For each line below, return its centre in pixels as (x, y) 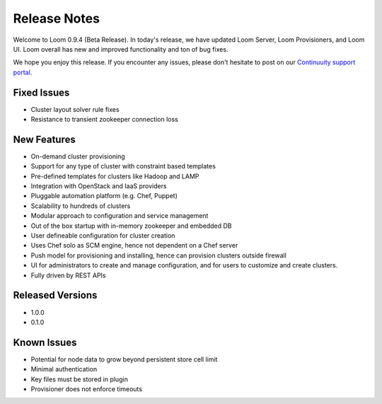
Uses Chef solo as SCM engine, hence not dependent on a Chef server (134, 246)
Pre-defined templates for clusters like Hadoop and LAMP (115, 176)
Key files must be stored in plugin (80, 379)
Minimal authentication (64, 369)
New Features (44, 139)
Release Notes (57, 18)
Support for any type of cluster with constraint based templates (123, 166)
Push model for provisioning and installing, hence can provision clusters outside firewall (158, 255)
